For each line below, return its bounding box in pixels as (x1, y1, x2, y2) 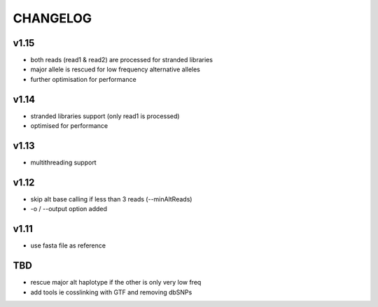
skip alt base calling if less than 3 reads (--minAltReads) (30, 194, 192, 203)
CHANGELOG (13, 10, 92, 26)
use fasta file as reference (30, 241, 106, 250)
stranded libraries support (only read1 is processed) (30, 112, 180, 120)
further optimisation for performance (30, 75, 136, 83)
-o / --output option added (30, 205, 108, 213)
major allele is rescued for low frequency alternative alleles (30, 65, 201, 73)
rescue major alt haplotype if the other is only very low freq (30, 278, 202, 287)
